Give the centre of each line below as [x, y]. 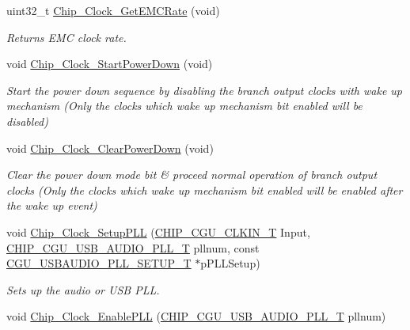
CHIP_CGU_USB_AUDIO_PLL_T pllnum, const [133, 247]
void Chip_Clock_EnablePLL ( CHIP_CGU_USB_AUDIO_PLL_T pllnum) [196, 316]
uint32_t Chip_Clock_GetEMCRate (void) [113, 10]
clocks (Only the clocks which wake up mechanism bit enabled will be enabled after [205, 190]
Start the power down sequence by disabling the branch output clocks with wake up [205, 90]
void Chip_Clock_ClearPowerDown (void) [110, 148]
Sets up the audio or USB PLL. [83, 289]
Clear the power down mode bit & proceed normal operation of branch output [192, 174]
